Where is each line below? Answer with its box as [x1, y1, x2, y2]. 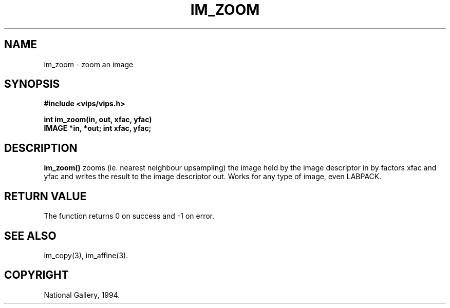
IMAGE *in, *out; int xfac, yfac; [44, 124, 152, 133]
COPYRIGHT [4, 268, 69, 282]
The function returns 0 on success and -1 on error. [44, 211, 215, 221]
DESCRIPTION [4, 141, 78, 155]
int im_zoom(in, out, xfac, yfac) [44, 115, 152, 124]
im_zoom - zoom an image [44, 60, 134, 69]
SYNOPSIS [4, 78, 60, 91]
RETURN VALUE [4, 189, 87, 203]
